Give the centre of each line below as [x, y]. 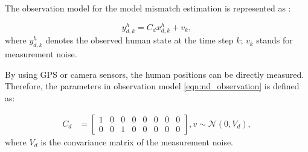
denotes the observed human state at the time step [140, 40]
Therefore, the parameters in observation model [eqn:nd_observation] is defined [152, 86]
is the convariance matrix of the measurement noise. [137, 141]
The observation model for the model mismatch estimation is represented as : [148, 8]
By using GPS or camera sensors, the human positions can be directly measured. [155, 74]
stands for [274, 40]
